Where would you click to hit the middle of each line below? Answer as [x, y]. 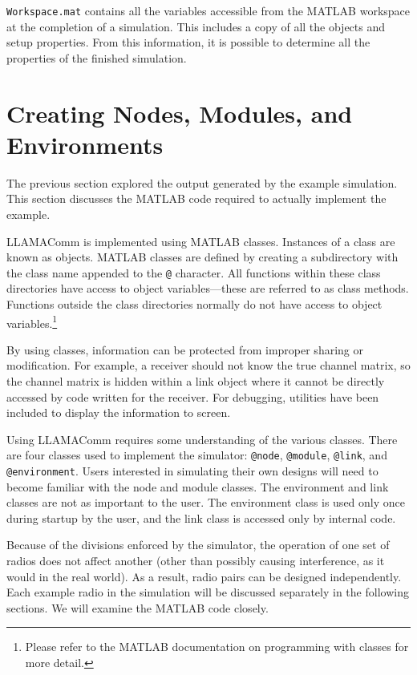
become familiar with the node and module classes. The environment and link [198, 486]
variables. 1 [32, 321]
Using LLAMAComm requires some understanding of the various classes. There [202, 439]
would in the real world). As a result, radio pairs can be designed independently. [204, 576]
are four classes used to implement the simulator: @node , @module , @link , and [197, 455]
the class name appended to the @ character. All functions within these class [194, 272]
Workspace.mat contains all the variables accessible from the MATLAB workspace [208, 10]
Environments [85, 144]
